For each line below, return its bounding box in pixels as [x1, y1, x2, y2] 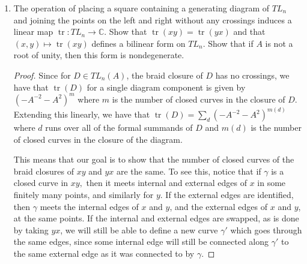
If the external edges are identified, [165, 188, 294, 201]
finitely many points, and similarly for [13, 188, 154, 201]
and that [233, 25, 266, 38]
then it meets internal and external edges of [86, 176, 247, 189]
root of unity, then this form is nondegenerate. [13, 49, 184, 61]
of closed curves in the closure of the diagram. [13, 133, 183, 145]
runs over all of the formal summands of [45, 121, 193, 134]
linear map [13, 25, 53, 38]
